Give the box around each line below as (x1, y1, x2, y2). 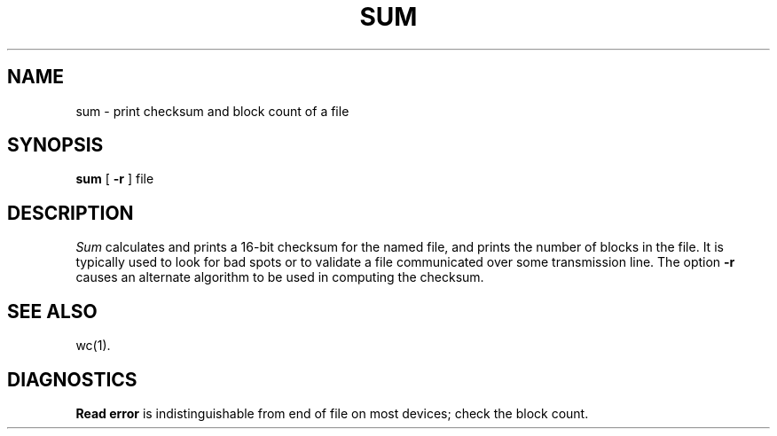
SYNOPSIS (7, 134, 104, 157)
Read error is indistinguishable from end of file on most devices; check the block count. (75, 405, 589, 421)
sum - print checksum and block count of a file (75, 103, 349, 119)
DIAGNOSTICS (7, 368, 137, 391)
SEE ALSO (7, 300, 98, 323)
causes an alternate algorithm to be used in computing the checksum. (75, 269, 484, 285)
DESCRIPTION (7, 201, 134, 224)
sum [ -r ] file (75, 171, 154, 187)
